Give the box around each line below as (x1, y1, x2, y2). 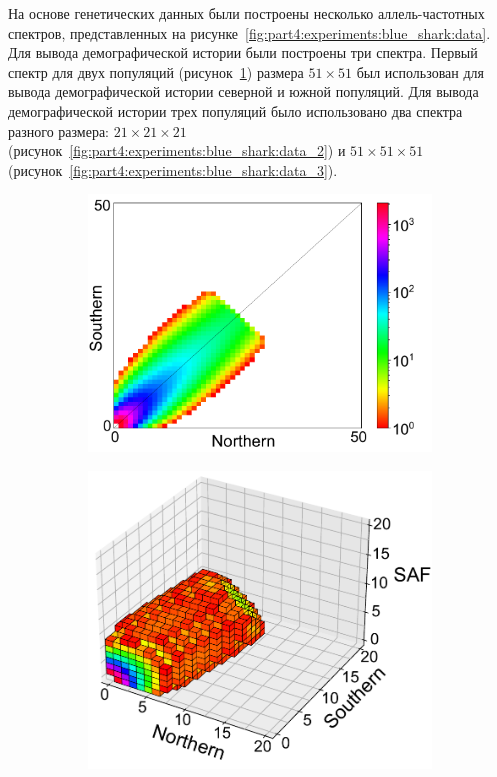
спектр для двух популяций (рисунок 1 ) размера (8, 61, 304, 82)
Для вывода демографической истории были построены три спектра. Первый (8, 42, 478, 63)
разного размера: (8, 120, 110, 141)
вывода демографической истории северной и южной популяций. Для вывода (8, 81, 479, 102)
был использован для (356, 61, 484, 82)
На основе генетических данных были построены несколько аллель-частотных (8, 3, 485, 23)
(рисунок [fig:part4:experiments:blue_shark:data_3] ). (8, 159, 338, 180)
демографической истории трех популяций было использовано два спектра (8, 100, 463, 121)
